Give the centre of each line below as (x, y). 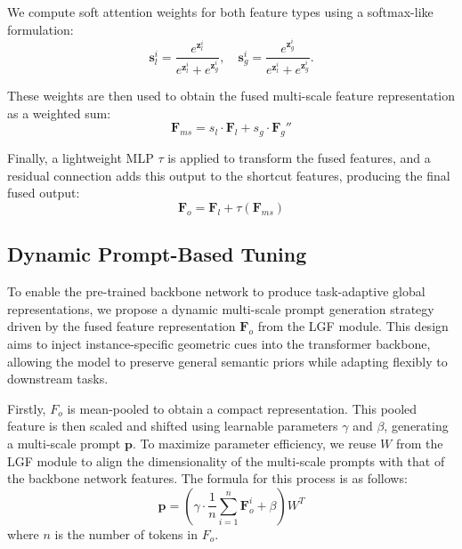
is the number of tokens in (126, 533)
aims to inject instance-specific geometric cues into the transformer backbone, (219, 343)
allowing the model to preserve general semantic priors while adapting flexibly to (227, 361)
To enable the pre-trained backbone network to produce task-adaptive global (216, 291)
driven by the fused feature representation (122, 326)
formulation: (41, 29)
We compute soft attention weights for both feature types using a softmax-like (220, 12)
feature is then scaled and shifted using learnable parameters (173, 426)
